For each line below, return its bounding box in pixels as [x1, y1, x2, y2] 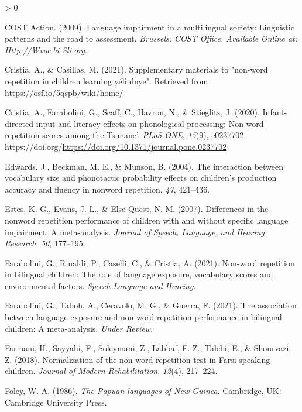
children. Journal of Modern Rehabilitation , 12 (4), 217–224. [5, 365, 218, 377]
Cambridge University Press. [5, 396, 107, 408]
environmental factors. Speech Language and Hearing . [5, 279, 196, 291]
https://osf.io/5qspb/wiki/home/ [5, 86, 123, 98]
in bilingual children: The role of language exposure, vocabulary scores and [5, 268, 273, 280]
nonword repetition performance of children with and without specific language [5, 214, 289, 226]
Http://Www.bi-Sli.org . [5, 43, 87, 56]
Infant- [262, 106, 287, 118]
